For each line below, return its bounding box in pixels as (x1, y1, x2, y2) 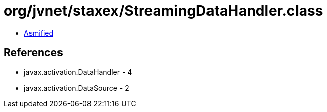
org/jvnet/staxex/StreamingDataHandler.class (4, 2, 323, 19)
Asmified (24, 28, 54, 38)
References (4, 46, 63, 59)
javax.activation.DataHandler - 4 (24, 67, 132, 77)
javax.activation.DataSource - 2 (24, 83, 129, 92)
